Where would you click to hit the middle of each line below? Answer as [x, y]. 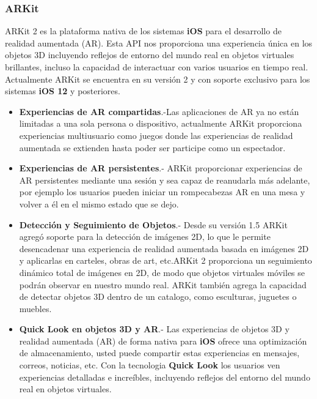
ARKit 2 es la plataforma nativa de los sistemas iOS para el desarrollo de [143, 31]
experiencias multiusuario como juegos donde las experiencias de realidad [156, 135]
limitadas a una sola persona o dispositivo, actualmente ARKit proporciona [161, 123]
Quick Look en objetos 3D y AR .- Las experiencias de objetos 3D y [154, 329]
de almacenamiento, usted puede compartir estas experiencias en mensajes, [159, 353]
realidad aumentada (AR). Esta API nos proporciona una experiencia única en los [159, 43]
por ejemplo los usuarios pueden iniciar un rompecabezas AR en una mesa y [162, 192]
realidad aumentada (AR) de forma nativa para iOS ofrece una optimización [163, 341]
